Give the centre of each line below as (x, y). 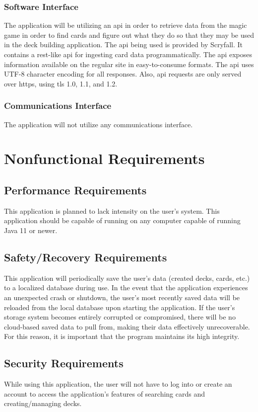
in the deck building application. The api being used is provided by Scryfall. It (123, 44)
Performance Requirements (75, 190)
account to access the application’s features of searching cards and (104, 393)
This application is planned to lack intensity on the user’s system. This (112, 210)
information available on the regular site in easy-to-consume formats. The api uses (129, 64)
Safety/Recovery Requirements (86, 257)
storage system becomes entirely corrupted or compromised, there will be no (120, 317)
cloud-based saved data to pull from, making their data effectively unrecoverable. (127, 326)
